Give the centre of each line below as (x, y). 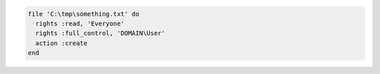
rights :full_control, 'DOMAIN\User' (100, 34)
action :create (62, 43)
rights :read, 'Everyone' (80, 23)
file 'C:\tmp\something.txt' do (84, 14)
